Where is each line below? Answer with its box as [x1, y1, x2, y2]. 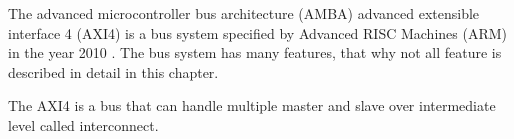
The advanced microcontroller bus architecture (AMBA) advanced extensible [8, 3, 480, 23]
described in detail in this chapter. [8, 61, 219, 82]
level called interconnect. [8, 114, 159, 135]
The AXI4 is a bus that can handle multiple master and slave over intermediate [8, 95, 496, 116]
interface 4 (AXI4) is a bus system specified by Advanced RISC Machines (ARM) [8, 22, 507, 43]
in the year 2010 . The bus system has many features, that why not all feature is [8, 42, 502, 63]
